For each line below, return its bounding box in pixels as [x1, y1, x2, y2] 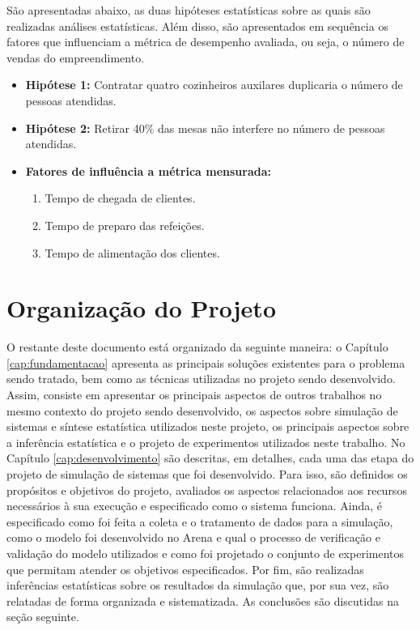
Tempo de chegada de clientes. [45, 189, 196, 206]
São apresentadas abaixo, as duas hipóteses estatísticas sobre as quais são [6, 2, 371, 18]
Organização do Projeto [6, 292, 276, 325]
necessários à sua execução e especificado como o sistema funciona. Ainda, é [6, 497, 383, 514]
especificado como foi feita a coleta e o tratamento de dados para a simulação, [6, 513, 393, 530]
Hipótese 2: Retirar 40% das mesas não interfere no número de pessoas [25, 119, 385, 136]
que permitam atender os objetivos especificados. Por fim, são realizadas [6, 560, 364, 577]
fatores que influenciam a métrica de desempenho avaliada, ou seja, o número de [6, 33, 405, 50]
